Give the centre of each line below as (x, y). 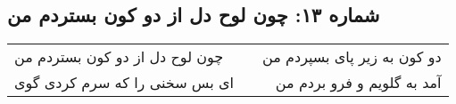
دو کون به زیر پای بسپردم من (352, 57)
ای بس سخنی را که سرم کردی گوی (124, 83)
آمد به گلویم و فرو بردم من (358, 83)
